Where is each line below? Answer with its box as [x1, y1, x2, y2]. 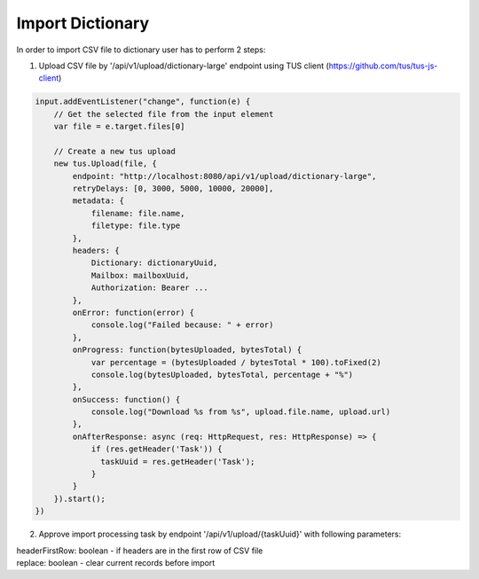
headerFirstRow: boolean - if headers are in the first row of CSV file [16, 545, 263, 556]
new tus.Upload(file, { [53, 159, 157, 168]
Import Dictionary [16, 13, 150, 33]
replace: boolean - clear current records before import [16, 557, 216, 567]
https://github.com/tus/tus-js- [328, 60, 438, 71]
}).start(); [53, 493, 106, 504]
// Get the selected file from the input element [53, 109, 274, 119]
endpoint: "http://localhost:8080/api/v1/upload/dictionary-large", [72, 171, 377, 181]
